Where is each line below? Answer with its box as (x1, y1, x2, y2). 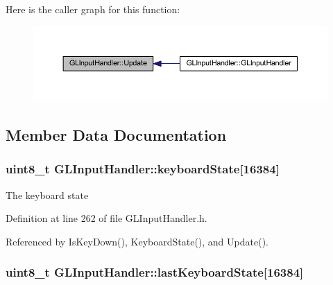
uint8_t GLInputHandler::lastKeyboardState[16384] (6, 264, 304, 281)
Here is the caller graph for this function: (6, 2, 180, 16)
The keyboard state (6, 187, 89, 202)
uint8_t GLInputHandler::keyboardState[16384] (6, 160, 280, 178)
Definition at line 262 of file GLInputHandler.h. (6, 211, 207, 225)
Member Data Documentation (6, 124, 227, 146)
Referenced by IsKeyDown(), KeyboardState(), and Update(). (6, 234, 268, 248)
